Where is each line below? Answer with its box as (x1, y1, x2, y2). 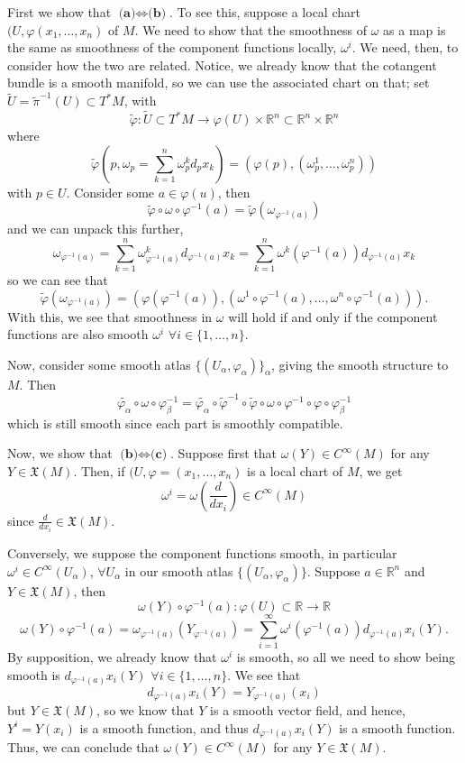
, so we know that (96, 701, 195, 720)
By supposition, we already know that (7, 648, 217, 666)
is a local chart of (246, 461, 343, 480)
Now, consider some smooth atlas (7, 354, 191, 373)
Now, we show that (7, 444, 113, 463)
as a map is (383, 20, 446, 39)
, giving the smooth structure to (270, 354, 449, 373)
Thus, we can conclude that (7, 738, 160, 757)
